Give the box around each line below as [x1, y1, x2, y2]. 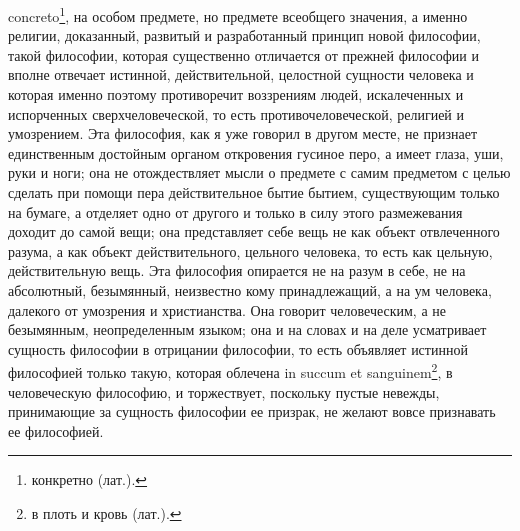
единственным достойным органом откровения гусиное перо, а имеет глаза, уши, [8, 142, 504, 163]
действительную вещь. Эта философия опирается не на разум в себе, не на [8, 260, 466, 281]
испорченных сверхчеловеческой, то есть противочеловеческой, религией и [8, 103, 464, 124]
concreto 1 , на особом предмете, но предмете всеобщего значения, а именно [8, 3, 468, 26]
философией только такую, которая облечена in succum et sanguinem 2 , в [8, 359, 453, 382]
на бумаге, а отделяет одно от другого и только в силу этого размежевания [8, 201, 463, 222]
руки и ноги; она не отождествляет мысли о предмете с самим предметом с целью [8, 162, 511, 183]
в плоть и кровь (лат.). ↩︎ [31, 502, 182, 523]
